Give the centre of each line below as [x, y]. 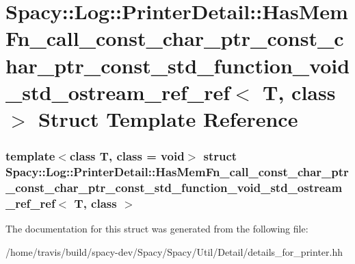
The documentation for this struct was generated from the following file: [157, 229]
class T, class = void [127, 156]
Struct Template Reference [168, 118]
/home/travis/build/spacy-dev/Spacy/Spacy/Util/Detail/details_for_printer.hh [174, 251]
